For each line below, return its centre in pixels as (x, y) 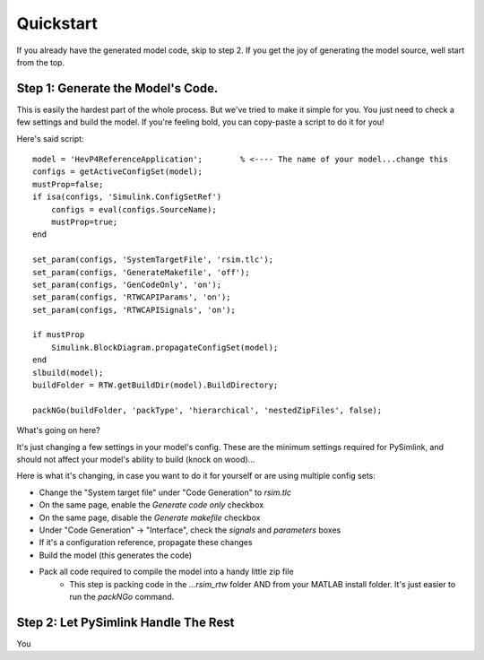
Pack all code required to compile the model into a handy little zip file (167, 572)
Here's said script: (50, 138)
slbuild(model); (68, 373)
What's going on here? (58, 430)
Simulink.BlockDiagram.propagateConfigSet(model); (164, 347)
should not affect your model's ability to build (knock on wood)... (136, 459)
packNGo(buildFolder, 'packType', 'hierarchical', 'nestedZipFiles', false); (207, 410)
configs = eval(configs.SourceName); (134, 209)
